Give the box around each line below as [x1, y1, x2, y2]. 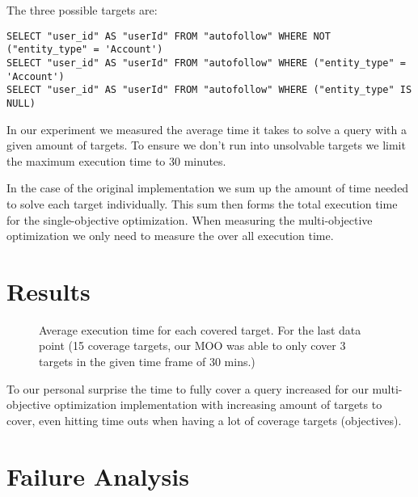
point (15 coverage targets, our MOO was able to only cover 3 [39, 337, 346, 354]
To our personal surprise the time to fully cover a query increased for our [6, 380, 369, 397]
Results [6, 274, 91, 307]
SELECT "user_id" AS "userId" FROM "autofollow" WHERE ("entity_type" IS [6, 84, 412, 96]
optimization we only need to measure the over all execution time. [6, 227, 334, 244]
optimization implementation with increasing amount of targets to [54, 396, 382, 413]
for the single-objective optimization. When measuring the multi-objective [6, 211, 373, 228]
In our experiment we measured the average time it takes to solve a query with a [6, 120, 407, 137]
